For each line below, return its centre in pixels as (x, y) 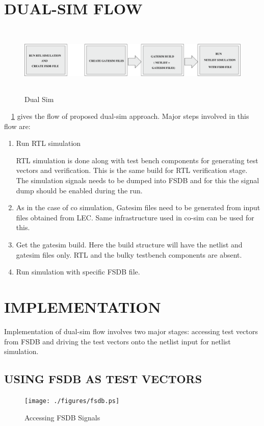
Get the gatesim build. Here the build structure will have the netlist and (129, 245)
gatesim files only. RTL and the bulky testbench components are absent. (129, 254)
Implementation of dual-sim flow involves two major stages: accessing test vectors (131, 331)
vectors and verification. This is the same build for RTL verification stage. (132, 170)
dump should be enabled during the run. (79, 190)
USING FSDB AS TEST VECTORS (103, 379)
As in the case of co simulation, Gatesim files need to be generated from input (138, 207)
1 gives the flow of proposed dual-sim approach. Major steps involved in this (130, 116)
